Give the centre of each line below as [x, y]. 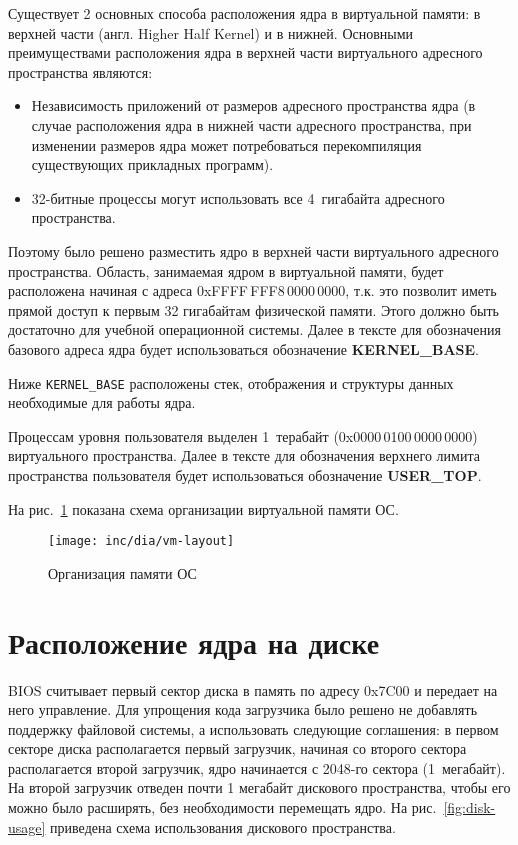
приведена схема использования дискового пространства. [223, 826]
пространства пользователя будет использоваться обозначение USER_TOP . [245, 474]
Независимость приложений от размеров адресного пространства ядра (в [253, 105]
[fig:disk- [469, 807]
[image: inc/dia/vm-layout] [141, 541]
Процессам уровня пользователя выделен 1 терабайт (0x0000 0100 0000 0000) [243, 435]
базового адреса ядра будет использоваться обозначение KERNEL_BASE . [243, 348]
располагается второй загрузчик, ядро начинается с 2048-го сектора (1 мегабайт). [257, 767]
